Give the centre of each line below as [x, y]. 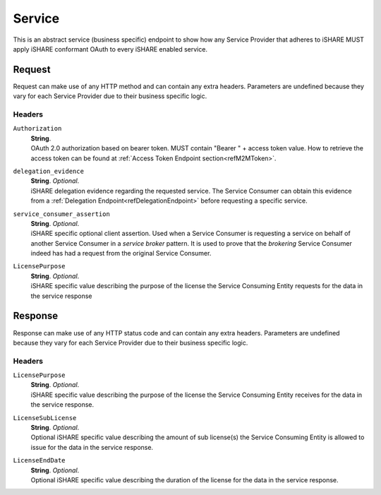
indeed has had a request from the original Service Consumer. [121, 254]
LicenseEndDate [40, 460]
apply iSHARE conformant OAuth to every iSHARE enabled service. [110, 49]
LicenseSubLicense [45, 418]
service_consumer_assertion [62, 214]
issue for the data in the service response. [92, 447]
